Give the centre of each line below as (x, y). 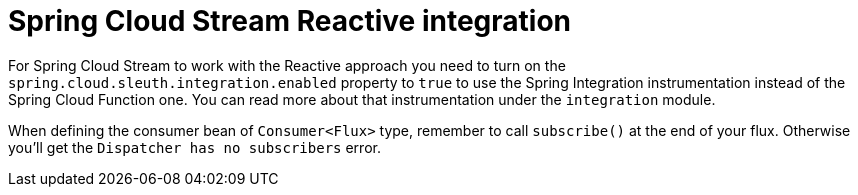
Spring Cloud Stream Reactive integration (289, 21)
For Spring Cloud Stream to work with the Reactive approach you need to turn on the (287, 65)
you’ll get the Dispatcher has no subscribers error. (194, 147)
